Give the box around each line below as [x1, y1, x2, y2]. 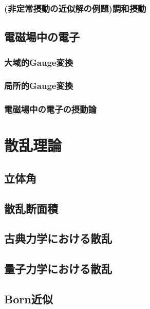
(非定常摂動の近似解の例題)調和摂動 [4, 2, 146, 14]
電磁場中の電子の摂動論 [4, 103, 97, 116]
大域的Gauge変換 [4, 56, 73, 68]
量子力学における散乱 [4, 261, 112, 277]
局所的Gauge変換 [4, 79, 73, 92]
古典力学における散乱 [4, 230, 112, 246]
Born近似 [4, 291, 53, 307]
